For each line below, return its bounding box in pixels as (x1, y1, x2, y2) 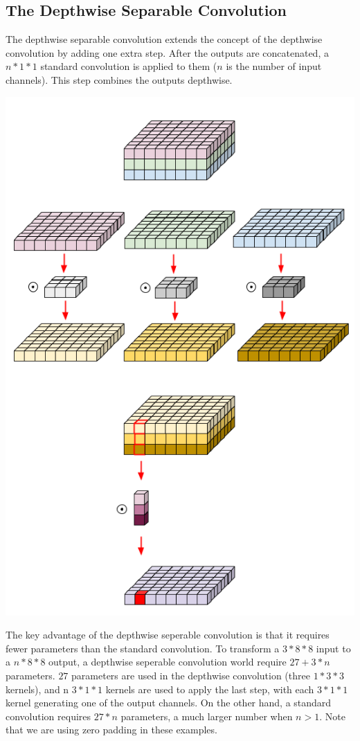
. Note (319, 708, 345, 723)
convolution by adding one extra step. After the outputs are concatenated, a (6, 45, 329, 60)
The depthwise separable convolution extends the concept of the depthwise (6, 32, 323, 46)
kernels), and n (6, 681, 69, 696)
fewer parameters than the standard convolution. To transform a (6, 641, 280, 655)
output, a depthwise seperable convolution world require (48, 654, 287, 669)
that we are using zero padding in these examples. (6, 722, 217, 737)
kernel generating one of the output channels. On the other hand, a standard (6, 695, 332, 710)
